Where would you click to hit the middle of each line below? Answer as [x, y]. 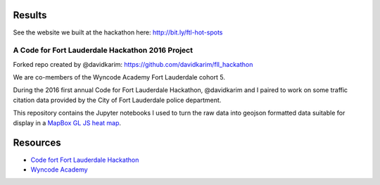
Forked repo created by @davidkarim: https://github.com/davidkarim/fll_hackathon [133, 64]
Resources [37, 143]
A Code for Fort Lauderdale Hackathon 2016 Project [103, 51]
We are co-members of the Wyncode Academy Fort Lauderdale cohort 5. [119, 77]
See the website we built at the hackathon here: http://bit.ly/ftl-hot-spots [118, 32]
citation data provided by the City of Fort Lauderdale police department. [117, 100]
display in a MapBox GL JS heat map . [67, 122]
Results [30, 15]
